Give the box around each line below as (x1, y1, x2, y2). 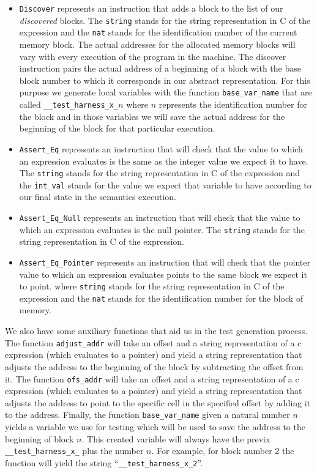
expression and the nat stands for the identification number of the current (19, 26, 297, 39)
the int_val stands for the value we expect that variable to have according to (19, 178, 311, 191)
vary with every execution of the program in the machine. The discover (19, 50, 286, 62)
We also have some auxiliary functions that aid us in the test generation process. (5, 324, 308, 337)
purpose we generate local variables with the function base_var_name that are (19, 86, 312, 99)
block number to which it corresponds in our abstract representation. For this (19, 73, 310, 86)
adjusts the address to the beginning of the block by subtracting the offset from (5, 360, 304, 373)
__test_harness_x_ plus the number (5, 444, 144, 457)
